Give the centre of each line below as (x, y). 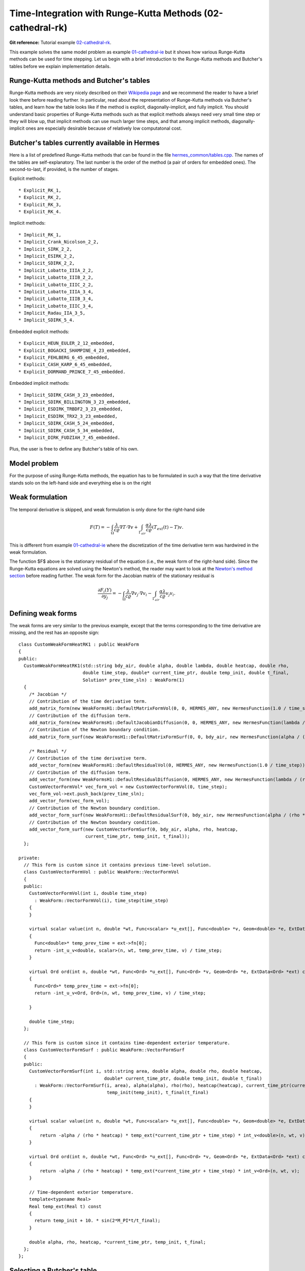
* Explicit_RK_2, (40, 198)
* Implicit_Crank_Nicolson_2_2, (59, 242)
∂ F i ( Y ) (105, 591)
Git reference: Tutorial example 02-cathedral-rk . (60, 43)
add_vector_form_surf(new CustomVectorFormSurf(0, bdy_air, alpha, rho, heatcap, (133, 829)
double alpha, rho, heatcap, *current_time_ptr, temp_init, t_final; (117, 1242)
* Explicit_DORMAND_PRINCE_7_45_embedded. (72, 372)
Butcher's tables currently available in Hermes (85, 143)
